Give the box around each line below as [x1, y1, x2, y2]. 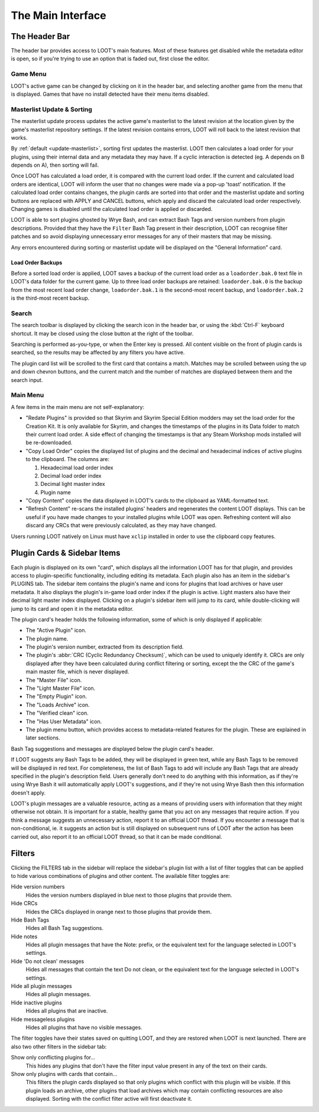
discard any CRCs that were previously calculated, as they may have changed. [25, 522, 217, 529]
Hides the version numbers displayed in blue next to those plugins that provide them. [25, 891, 233, 899]
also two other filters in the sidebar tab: [11, 1043, 107, 1050]
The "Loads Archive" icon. [25, 701, 90, 708]
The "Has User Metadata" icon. [25, 718, 102, 725]
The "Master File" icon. [25, 676, 82, 683]
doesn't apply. [11, 789, 46, 796]
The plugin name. [25, 635, 69, 642]
